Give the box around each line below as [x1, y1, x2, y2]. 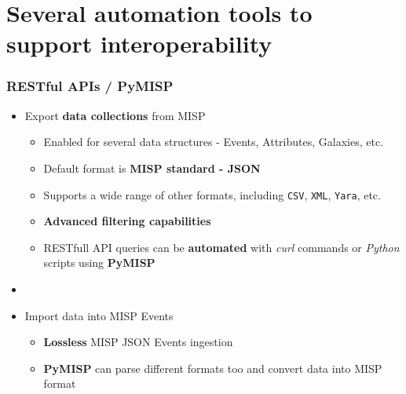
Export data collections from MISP [24, 107, 206, 123]
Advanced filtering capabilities [43, 213, 211, 229]
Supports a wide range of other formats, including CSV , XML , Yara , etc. [43, 186, 381, 202]
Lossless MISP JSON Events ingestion [43, 334, 233, 350]
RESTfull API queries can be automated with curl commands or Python [43, 239, 400, 255]
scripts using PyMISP [43, 254, 155, 271]
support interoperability [6, 27, 272, 60]
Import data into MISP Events [24, 307, 174, 323]
